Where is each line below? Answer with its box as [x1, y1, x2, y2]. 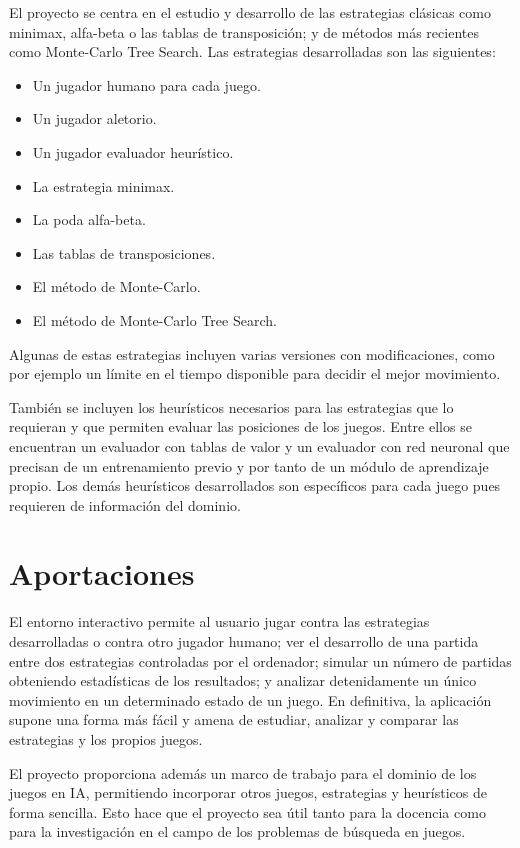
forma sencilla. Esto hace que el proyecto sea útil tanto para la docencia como [9, 801, 486, 822]
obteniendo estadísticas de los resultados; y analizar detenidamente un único [9, 670, 477, 691]
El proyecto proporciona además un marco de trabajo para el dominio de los [9, 762, 477, 783]
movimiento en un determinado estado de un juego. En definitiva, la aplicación [9, 689, 492, 710]
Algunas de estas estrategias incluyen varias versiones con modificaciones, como [9, 343, 495, 364]
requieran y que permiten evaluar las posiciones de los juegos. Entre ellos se [9, 416, 472, 437]
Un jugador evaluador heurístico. [32, 141, 234, 162]
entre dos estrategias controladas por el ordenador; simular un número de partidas [9, 650, 512, 671]
